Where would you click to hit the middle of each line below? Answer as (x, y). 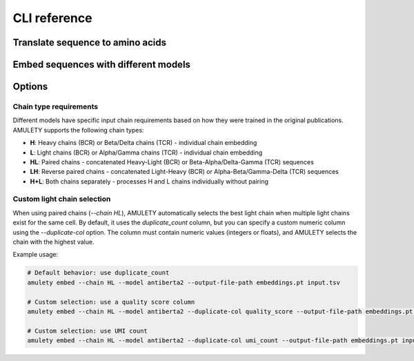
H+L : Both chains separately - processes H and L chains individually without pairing (149, 181)
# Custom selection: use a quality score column (111, 302)
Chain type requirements (56, 106)
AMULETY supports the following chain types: (78, 130)
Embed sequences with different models (102, 65)
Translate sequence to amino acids (90, 42)
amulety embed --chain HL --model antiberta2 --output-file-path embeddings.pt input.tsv (184, 282)
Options (30, 87)
